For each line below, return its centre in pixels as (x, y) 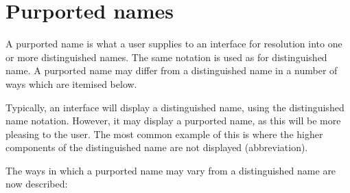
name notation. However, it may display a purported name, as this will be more (173, 121)
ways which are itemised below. (71, 83)
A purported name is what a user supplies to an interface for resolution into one (174, 44)
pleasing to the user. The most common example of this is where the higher (164, 134)
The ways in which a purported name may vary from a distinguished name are (171, 170)
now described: (37, 184)
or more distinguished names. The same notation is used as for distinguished (166, 57)
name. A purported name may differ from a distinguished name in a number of (172, 70)
